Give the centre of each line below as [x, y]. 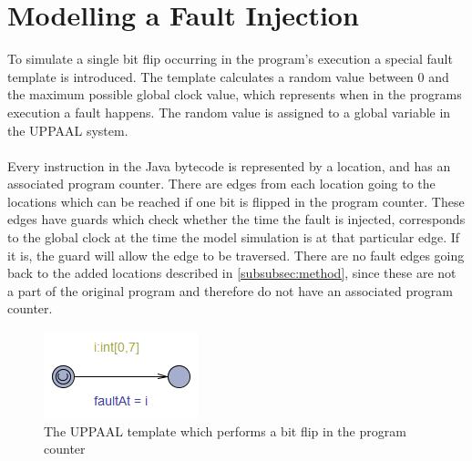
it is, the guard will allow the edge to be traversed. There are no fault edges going [236, 255]
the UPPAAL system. [68, 130]
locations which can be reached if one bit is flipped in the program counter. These [236, 201]
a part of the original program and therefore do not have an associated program [230, 290]
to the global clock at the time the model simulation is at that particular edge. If [234, 237]
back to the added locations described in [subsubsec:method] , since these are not [232, 273]
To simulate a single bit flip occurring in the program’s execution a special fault [230, 59]
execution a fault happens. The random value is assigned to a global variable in [229, 112]
